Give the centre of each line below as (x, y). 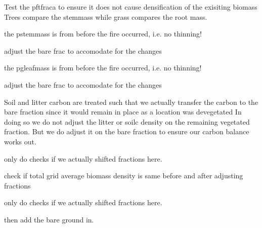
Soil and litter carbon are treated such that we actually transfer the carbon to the (131, 102)
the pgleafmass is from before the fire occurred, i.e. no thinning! (103, 68)
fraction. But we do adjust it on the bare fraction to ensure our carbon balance (127, 131)
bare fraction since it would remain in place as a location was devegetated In (123, 112)
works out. (20, 141)
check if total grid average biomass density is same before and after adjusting (124, 176)
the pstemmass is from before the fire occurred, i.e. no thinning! (103, 34)
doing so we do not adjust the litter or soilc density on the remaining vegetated (127, 121)
